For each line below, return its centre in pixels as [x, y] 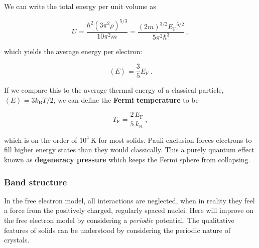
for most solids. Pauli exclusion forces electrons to [175, 140]
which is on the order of [41, 140]
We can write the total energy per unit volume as [80, 6]
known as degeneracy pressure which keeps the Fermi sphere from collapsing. [127, 160]
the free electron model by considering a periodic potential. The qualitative [119, 220]
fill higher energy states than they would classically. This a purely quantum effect [129, 150]
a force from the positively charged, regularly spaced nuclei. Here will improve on [129, 210]
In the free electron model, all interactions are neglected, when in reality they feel [129, 200]
